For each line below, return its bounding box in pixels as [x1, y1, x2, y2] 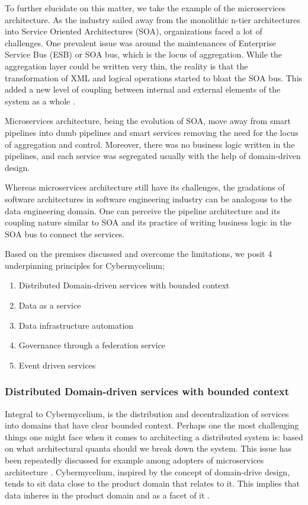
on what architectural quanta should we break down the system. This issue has [5, 442, 292, 455]
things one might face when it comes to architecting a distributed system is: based [5, 430, 303, 443]
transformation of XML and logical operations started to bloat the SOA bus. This [5, 71, 303, 84]
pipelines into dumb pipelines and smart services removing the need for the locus [5, 126, 299, 138]
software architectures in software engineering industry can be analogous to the [5, 192, 292, 205]
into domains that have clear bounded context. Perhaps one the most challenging [5, 419, 299, 431]
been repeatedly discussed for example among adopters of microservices [5, 454, 264, 466]
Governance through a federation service [18, 339, 166, 351]
